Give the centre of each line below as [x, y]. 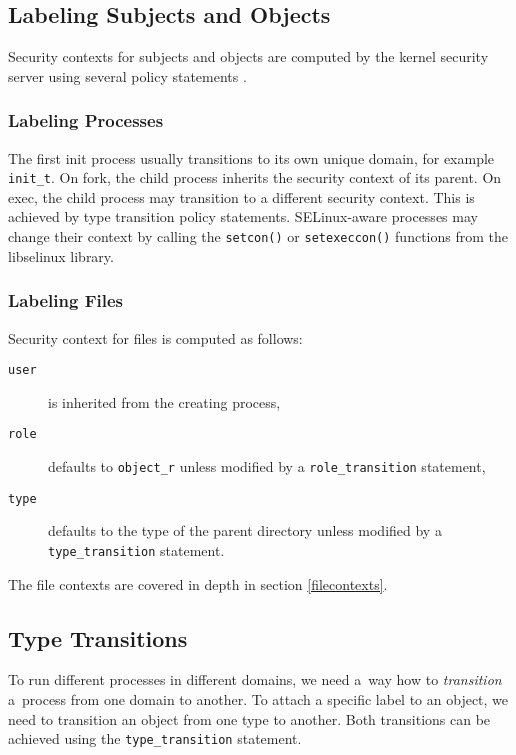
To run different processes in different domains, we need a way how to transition [255, 679]
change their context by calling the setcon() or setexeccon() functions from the [258, 236]
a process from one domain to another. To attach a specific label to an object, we [258, 698]
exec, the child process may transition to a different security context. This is [241, 196]
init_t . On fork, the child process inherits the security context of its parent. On [255, 177]
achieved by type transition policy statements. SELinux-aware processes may [243, 216]
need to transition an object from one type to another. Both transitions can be [249, 718]
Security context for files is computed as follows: [155, 337]
